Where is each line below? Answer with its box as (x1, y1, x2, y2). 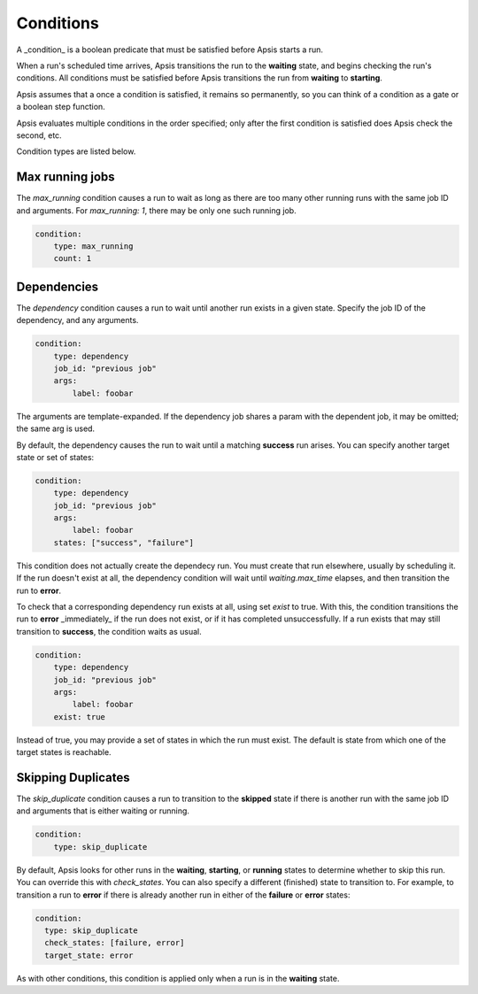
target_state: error (44, 950, 134, 960)
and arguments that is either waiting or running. (16, 805, 190, 816)
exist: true (53, 712, 106, 721)
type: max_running (53, 241, 134, 251)
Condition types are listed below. (16, 146, 136, 157)
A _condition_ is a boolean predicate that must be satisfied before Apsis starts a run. (16, 44, 323, 55)
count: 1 (53, 253, 92, 264)
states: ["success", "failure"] (53, 537, 195, 548)
